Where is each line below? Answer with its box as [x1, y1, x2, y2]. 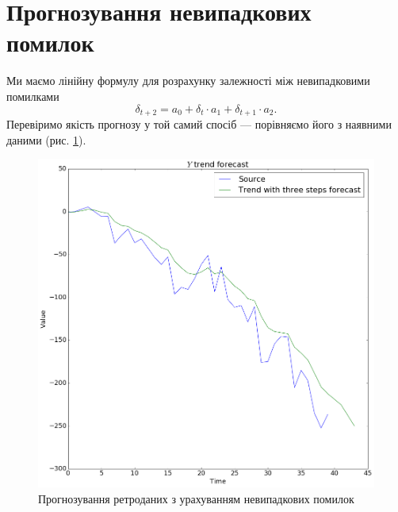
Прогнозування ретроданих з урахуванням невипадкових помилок [38, 490, 354, 506]
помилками [6, 87, 59, 104]
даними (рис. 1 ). [6, 131, 86, 148]
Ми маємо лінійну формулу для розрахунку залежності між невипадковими [6, 72, 370, 89]
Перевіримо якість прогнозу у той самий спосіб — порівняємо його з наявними [6, 115, 392, 132]
